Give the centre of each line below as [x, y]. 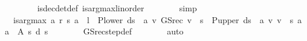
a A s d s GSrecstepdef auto [94, 31]
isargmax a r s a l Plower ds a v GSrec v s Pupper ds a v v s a [157, 19]
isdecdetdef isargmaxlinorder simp [117, 8]
